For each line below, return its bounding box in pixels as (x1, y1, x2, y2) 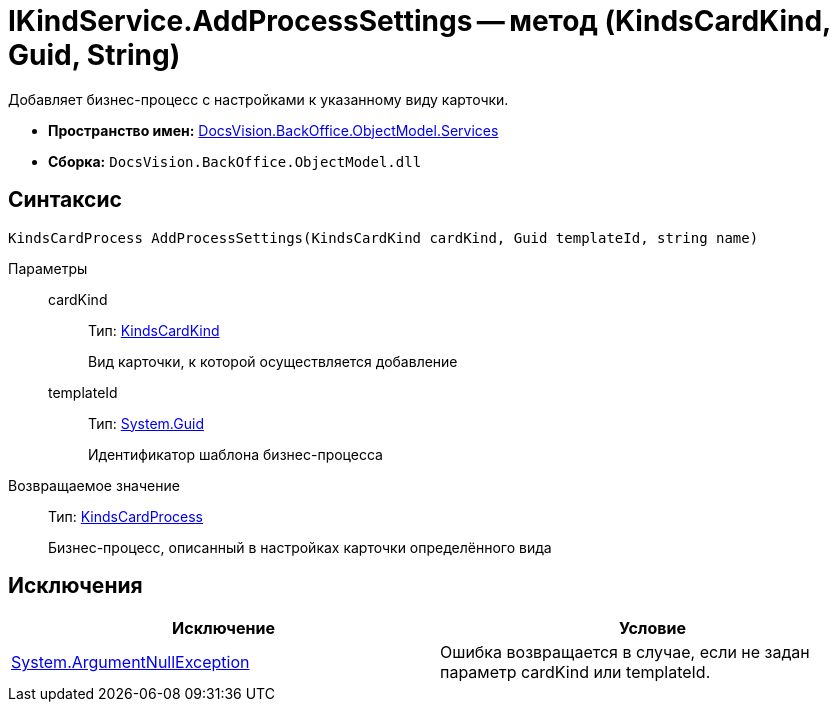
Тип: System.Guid (88, 414, 204, 432)
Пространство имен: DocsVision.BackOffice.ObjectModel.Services (48, 121, 499, 139)
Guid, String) (8, 38, 181, 72)
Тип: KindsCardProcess (48, 507, 203, 525)
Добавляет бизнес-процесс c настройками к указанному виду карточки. (8, 90, 509, 108)
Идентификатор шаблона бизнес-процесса (88, 445, 383, 463)
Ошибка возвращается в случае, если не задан (440, 642, 810, 663)
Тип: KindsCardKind (88, 321, 220, 339)
